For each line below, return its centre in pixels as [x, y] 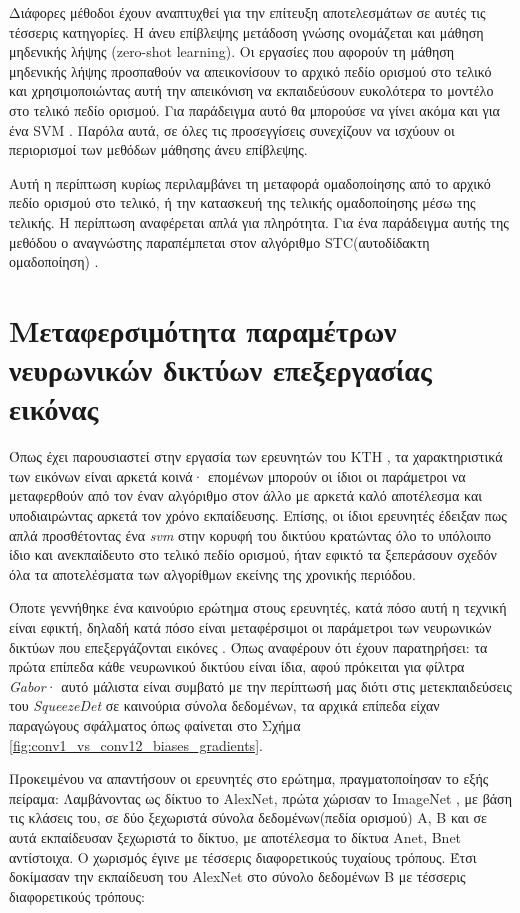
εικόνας [54, 408]
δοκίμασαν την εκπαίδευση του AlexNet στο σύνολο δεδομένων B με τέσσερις [237, 876]
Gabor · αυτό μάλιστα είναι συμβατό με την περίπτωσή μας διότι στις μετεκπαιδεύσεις [260, 685]
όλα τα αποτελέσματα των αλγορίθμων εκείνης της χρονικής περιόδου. [212, 573]
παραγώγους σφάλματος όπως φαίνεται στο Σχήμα [155, 724]
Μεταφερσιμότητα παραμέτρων [203, 329]
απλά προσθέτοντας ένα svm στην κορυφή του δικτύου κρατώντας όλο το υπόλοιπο [250, 534]
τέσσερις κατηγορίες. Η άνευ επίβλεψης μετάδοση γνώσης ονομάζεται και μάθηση [246, 31]
